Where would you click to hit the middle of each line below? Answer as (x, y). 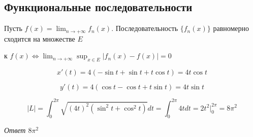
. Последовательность (145, 28)
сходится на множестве (40, 38)
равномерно (231, 28)
